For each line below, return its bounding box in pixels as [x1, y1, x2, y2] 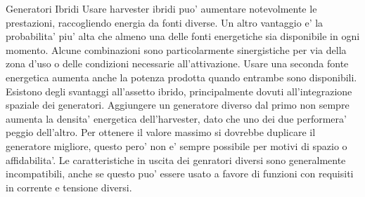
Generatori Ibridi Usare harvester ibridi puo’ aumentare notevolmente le [6, 1, 317, 15]
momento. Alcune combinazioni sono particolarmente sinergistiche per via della [6, 42, 347, 57]
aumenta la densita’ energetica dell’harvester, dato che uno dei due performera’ [6, 111, 347, 125]
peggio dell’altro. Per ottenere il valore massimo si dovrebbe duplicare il [6, 125, 316, 140]
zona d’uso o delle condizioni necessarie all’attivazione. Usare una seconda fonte [6, 56, 349, 71]
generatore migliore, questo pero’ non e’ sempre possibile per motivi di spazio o [6, 138, 347, 153]
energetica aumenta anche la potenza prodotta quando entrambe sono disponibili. [6, 69, 357, 84]
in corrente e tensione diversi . [6, 179, 132, 194]
